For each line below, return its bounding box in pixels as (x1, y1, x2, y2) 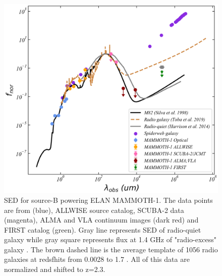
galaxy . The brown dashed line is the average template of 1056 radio (4, 244, 218, 254)
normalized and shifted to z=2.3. (4, 264, 105, 274)
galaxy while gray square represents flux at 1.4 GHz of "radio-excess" (4, 234, 217, 245)
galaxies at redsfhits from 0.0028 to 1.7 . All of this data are (4, 254, 190, 264)
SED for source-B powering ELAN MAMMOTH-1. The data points (4, 194, 213, 205)
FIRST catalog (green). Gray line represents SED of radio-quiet (4, 224, 201, 235)
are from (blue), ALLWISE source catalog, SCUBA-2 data (4, 204, 184, 215)
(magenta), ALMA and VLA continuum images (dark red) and (4, 214, 199, 225)
